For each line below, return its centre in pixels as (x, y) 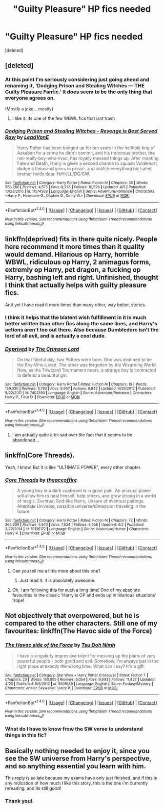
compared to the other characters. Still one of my (81, 623)
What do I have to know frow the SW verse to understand (74, 729)
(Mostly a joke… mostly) (29, 108)
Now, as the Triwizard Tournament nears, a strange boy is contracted (87, 370)
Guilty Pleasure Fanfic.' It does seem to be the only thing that (79, 92)
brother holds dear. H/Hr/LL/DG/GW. (53, 174)
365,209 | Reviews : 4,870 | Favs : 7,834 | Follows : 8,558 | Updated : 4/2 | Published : (75, 525)
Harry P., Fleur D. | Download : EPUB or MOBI (43, 397)
